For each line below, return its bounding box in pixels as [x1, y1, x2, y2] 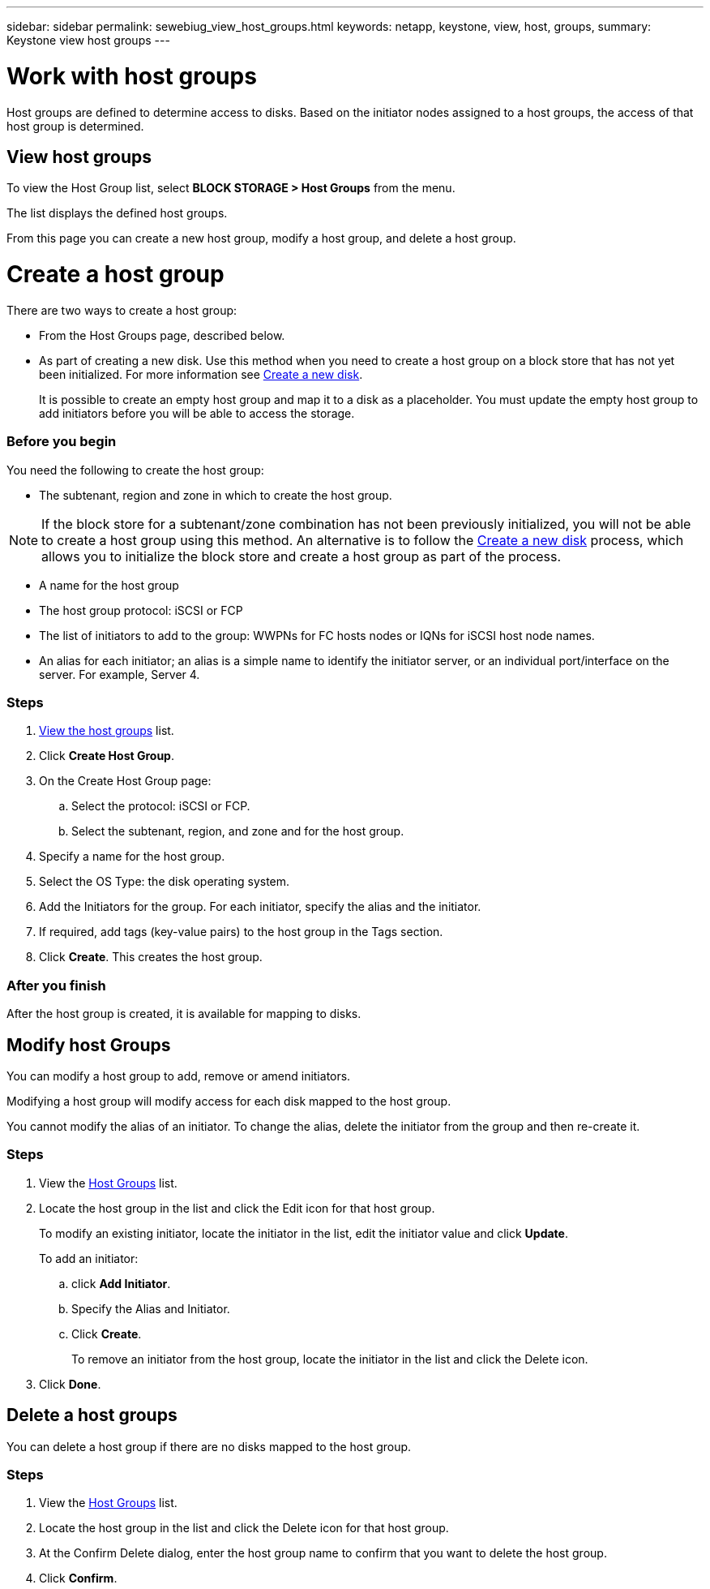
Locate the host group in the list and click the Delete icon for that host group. [39, 1521, 449, 1535]
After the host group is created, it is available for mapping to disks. [6, 1007, 361, 1021]
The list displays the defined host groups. [6, 206, 228, 221]
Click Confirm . [39, 1571, 118, 1586]
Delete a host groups [6, 1405, 177, 1426]
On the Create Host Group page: [39, 774, 212, 788]
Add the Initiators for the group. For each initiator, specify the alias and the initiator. [39, 900, 481, 914]
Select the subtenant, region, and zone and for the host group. [71, 824, 404, 839]
